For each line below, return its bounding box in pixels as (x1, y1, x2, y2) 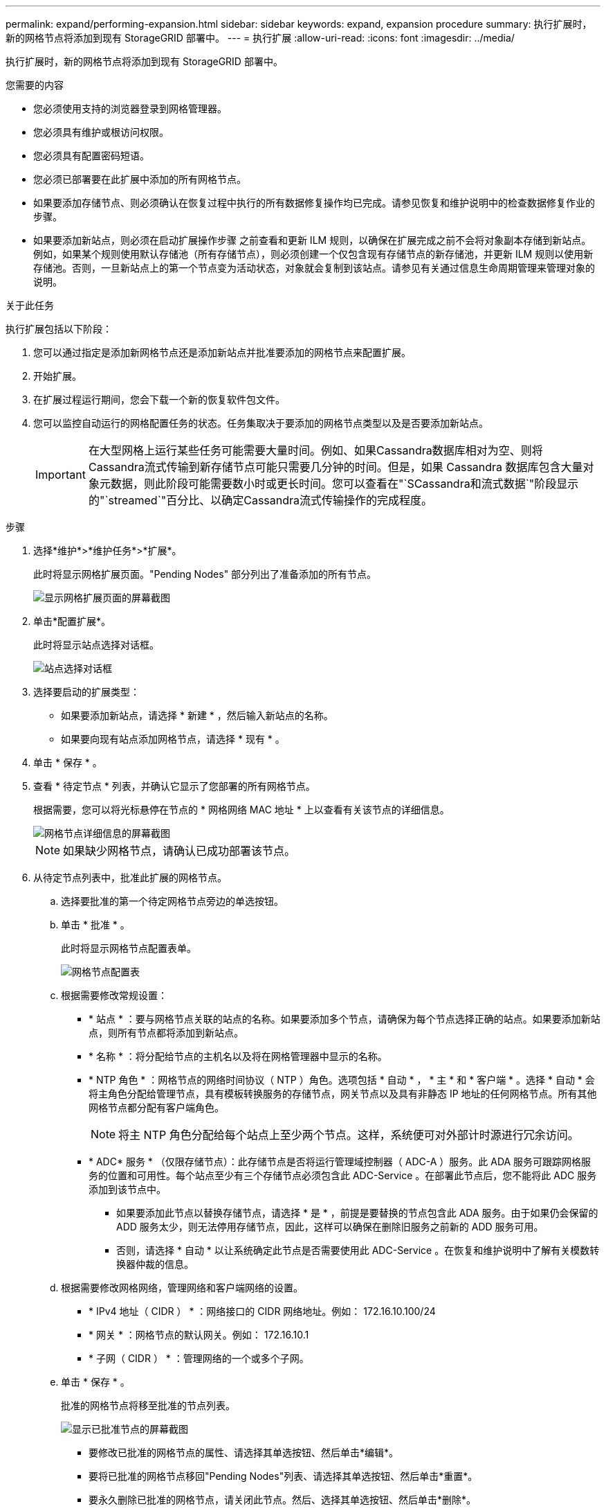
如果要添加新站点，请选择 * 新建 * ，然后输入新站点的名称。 (61, 709, 333, 721)
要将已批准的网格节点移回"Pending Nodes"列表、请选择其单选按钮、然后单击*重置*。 (89, 1470, 478, 1482)
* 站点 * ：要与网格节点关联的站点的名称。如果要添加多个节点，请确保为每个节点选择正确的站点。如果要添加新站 (89, 1013, 600, 1025)
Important (35, 468, 86, 481)
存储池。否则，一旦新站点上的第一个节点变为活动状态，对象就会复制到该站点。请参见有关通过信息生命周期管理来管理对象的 (33, 262, 595, 274)
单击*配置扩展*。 (33, 615, 111, 627)
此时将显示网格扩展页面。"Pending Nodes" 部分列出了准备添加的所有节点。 (33, 568, 377, 580)
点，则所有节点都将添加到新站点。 (89, 1027, 244, 1039)
